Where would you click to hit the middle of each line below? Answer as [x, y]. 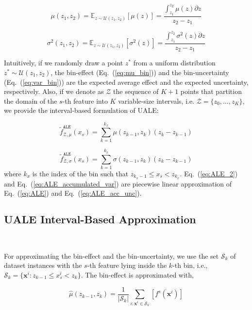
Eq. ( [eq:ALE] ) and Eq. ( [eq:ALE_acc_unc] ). [73, 193]
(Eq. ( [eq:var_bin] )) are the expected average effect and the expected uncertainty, [126, 82]
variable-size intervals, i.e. [156, 101]
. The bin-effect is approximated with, [137, 275]
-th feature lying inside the [127, 265]
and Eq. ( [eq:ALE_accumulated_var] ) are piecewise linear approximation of [118, 183]
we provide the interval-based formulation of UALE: [81, 110]
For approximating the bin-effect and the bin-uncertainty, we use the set [111, 256]
